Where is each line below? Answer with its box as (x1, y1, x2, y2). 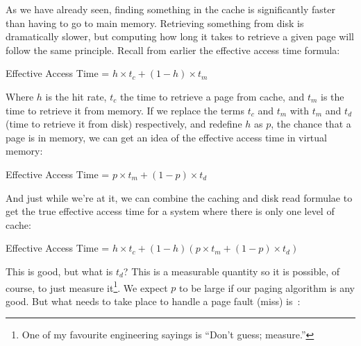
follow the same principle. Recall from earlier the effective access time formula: (6, 42, 340, 57)
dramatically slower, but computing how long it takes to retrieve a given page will (6, 29, 354, 44)
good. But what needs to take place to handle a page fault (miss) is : (6, 293, 301, 308)
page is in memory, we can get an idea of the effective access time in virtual (6, 130, 327, 144)
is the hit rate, (45, 89, 107, 103)
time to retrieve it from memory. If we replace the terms (6, 103, 245, 117)
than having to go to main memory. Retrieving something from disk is (6, 15, 304, 30)
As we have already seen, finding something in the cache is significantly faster (6, 2, 335, 16)
